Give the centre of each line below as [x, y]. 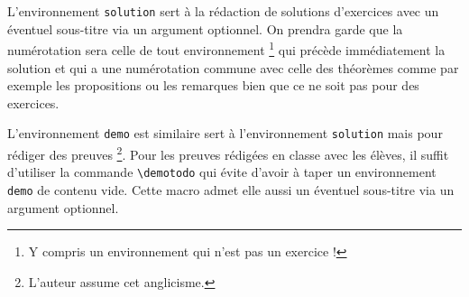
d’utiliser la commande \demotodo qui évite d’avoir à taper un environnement [222, 172]
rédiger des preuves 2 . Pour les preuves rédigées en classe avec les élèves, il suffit [228, 153]
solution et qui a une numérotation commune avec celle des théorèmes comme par [233, 67]
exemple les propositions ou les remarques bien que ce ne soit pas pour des [213, 85]
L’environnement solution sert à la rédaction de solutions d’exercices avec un [223, 11]
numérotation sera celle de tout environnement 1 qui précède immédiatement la [226, 48]
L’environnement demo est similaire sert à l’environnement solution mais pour [225, 133]
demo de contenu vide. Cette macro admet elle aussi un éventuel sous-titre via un [231, 189]
